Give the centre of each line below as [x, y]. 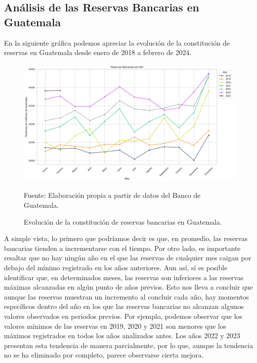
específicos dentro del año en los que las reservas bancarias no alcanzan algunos [124, 306]
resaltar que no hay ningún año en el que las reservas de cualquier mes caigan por [128, 258]
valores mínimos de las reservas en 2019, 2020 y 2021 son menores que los [115, 326]
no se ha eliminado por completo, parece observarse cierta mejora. [104, 355]
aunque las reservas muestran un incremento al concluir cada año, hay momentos [127, 296]
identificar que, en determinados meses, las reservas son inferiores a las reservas [124, 277]
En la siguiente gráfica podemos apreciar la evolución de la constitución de [117, 42]
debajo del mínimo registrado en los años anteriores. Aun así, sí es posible [116, 267]
